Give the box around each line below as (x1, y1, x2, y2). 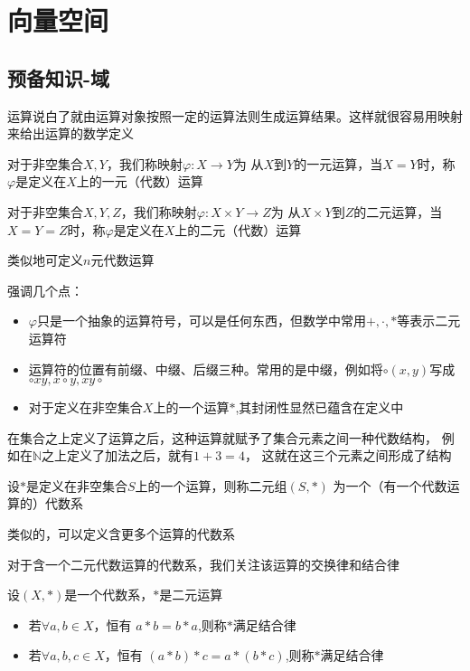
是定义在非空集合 (26, 476, 127, 495)
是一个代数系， (64, 585, 154, 604)
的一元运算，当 (294, 154, 383, 173)
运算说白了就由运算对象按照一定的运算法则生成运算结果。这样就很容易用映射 (7, 106, 463, 125)
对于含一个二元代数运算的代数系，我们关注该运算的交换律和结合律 (7, 554, 399, 573)
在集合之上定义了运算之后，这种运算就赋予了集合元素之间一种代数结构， (7, 428, 437, 447)
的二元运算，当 (353, 202, 443, 221)
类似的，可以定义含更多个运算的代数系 (7, 525, 235, 543)
